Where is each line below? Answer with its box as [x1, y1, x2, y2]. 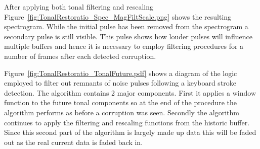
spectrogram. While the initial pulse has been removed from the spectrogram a [4, 21, 248, 32]
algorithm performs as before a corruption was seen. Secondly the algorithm [4, 107, 239, 117]
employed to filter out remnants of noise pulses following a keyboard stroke [4, 78, 237, 88]
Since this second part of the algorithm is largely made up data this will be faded [4, 127, 256, 137]
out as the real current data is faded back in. [4, 136, 143, 147]
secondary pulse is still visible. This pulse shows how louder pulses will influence [4, 31, 252, 41]
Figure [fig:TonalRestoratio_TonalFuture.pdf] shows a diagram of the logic [4, 67, 237, 78]
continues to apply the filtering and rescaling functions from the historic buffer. [4, 117, 250, 127]
